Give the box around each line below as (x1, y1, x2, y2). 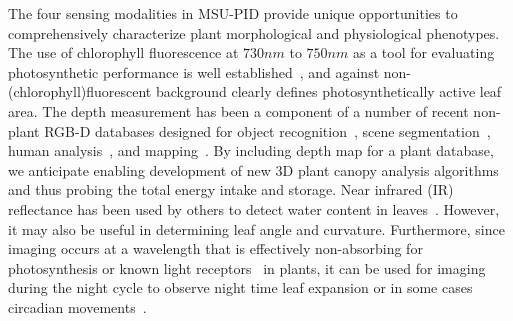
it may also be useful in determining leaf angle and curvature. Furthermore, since (8, 218, 505, 239)
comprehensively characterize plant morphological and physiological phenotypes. (8, 22, 500, 43)
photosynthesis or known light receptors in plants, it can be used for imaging (8, 257, 486, 278)
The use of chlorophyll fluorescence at (8, 42, 239, 63)
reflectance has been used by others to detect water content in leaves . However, (8, 198, 500, 219)
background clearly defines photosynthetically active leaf (155, 81, 502, 102)
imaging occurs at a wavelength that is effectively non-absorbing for (8, 238, 423, 259)
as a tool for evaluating (352, 42, 495, 63)
